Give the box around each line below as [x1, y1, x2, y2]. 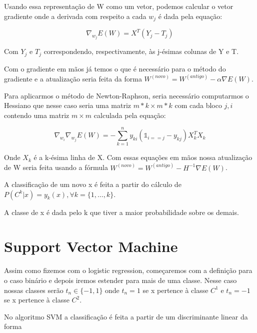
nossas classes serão [4, 284, 63, 295]
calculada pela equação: [93, 109, 166, 120]
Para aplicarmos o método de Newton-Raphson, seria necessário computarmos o [4, 90, 249, 100]
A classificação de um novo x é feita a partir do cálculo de [4, 179, 181, 189]
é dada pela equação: [158, 10, 222, 21]
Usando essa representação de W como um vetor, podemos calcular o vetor [4, 1, 233, 11]
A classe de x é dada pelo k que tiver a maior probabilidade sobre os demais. [4, 206, 239, 217]
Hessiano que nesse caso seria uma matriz [4, 100, 131, 110]
